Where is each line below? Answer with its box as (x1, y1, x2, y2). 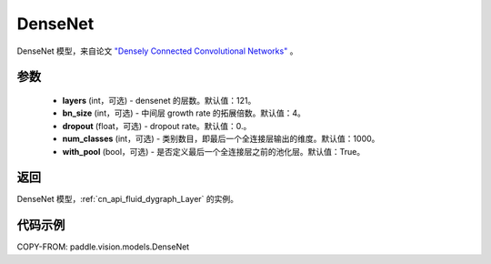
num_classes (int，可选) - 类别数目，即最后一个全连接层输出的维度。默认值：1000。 (62, 133, 380, 145)
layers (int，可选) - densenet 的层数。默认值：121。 (62, 95, 256, 106)
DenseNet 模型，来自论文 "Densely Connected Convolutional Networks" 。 (16, 46, 298, 56)
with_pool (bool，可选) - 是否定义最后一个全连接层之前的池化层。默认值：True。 (62, 146, 366, 157)
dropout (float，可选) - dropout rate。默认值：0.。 (62, 120, 252, 131)
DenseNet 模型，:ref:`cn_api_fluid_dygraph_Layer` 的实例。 (16, 194, 239, 205)
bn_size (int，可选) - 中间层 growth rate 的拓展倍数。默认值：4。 (62, 107, 306, 118)
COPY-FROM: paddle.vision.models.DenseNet (16, 241, 190, 252)
